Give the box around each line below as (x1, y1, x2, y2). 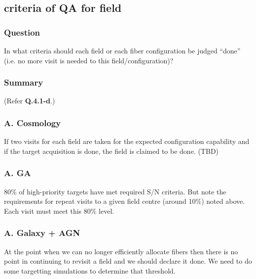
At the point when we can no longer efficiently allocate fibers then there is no (4, 246, 238, 256)
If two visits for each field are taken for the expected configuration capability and (4, 136, 250, 146)
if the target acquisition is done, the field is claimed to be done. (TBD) (4, 145, 219, 156)
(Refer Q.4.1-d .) (4, 95, 55, 106)
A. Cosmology (4, 116, 61, 129)
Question (4, 26, 40, 38)
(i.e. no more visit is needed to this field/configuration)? (4, 55, 174, 65)
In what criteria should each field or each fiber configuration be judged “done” (4, 46, 241, 55)
